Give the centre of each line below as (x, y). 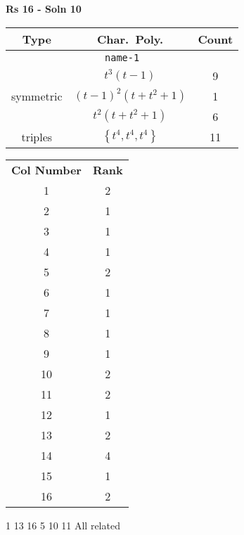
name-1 (122, 57)
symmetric (37, 96)
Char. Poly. (130, 39)
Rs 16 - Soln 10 (44, 8)
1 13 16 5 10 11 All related (63, 525)
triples (37, 136)
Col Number (46, 169)
